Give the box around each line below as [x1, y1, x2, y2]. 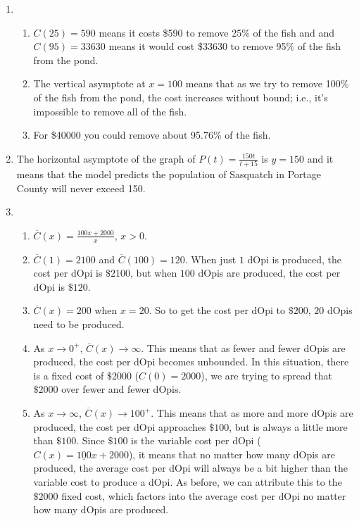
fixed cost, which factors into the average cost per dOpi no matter [61, 488, 346, 503]
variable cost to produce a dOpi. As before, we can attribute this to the [33, 474, 342, 489]
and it [307, 151, 334, 165]
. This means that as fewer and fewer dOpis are [141, 340, 346, 355]
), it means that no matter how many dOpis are [128, 446, 335, 461]
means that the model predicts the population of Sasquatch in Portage [16, 167, 321, 182]
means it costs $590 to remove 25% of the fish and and [99, 25, 335, 39]
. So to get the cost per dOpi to [149, 303, 286, 318]
